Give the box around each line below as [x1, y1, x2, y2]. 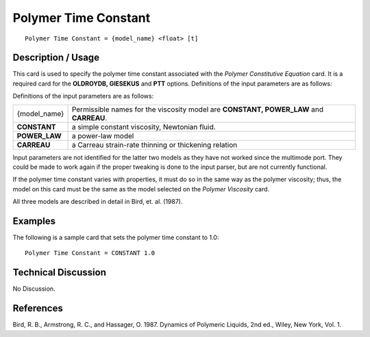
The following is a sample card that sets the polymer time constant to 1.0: [12, 233, 219, 242]
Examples [12, 215, 56, 227]
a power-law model [71, 131, 134, 140]
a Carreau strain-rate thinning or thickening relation [71, 140, 238, 150]
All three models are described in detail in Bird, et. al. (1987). [12, 198, 183, 206]
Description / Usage [12, 52, 99, 64]
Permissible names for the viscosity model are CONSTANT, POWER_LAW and [71, 105, 324, 114]
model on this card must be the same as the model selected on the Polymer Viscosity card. [12, 185, 270, 193]
